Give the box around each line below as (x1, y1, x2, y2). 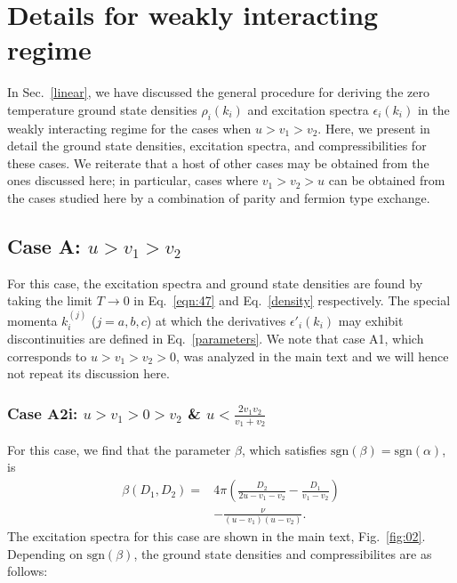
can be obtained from (328, 171, 445, 190)
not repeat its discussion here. (7, 364, 170, 383)
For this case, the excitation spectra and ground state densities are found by (7, 273, 423, 292)
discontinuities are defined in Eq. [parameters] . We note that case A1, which (7, 329, 424, 348)
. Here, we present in (317, 118, 430, 137)
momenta (7, 311, 58, 329)
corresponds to (7, 346, 87, 365)
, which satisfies (241, 440, 327, 458)
